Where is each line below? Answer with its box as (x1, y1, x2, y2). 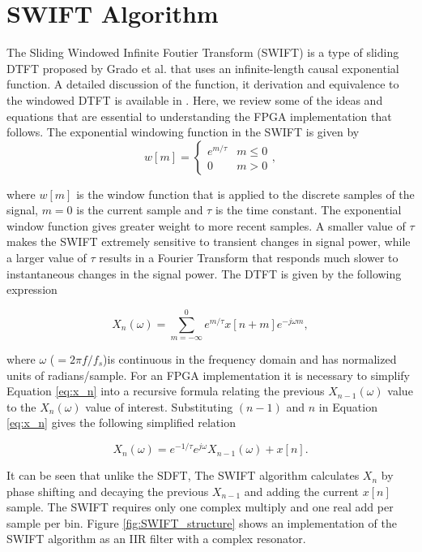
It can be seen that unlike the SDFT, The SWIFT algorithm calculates (6, 467, 360, 484)
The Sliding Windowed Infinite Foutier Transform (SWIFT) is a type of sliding (6, 44, 399, 61)
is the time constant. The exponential (215, 201, 402, 218)
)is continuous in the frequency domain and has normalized (103, 351, 397, 368)
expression (6, 281, 58, 298)
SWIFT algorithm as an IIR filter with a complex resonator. (6, 530, 306, 547)
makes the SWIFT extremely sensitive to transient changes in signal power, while (6, 233, 411, 250)
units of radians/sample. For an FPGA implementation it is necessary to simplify (6, 366, 410, 383)
